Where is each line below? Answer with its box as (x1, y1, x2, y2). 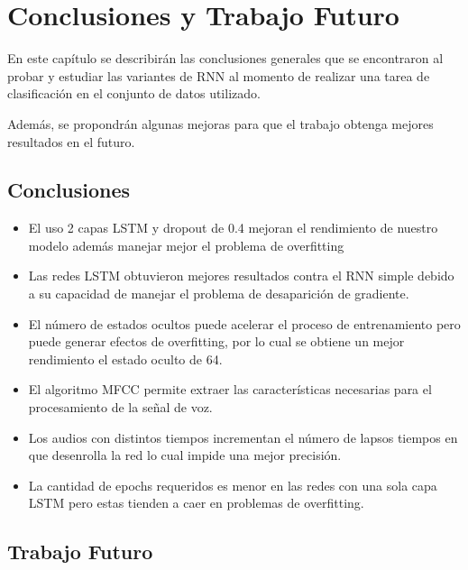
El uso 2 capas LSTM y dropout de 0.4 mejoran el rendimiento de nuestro (28, 218, 438, 237)
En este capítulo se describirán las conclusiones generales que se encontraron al (7, 49, 444, 68)
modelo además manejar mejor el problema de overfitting (28, 235, 344, 254)
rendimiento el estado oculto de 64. (28, 349, 223, 368)
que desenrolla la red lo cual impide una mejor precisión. (28, 446, 342, 464)
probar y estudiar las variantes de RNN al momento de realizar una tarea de (7, 66, 430, 85)
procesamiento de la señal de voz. (28, 398, 213, 417)
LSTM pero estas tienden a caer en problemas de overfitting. (28, 493, 364, 512)
